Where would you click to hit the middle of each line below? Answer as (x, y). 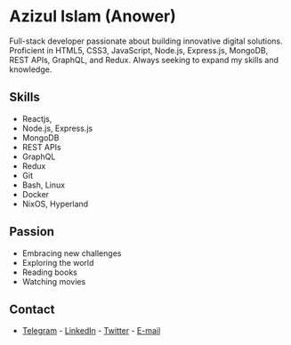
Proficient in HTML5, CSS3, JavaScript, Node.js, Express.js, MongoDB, (139, 50)
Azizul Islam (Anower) (93, 16)
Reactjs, (37, 118)
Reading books (49, 272)
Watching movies (54, 281)
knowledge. (31, 69)
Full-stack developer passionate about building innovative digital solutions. (146, 41)
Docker (36, 194)
